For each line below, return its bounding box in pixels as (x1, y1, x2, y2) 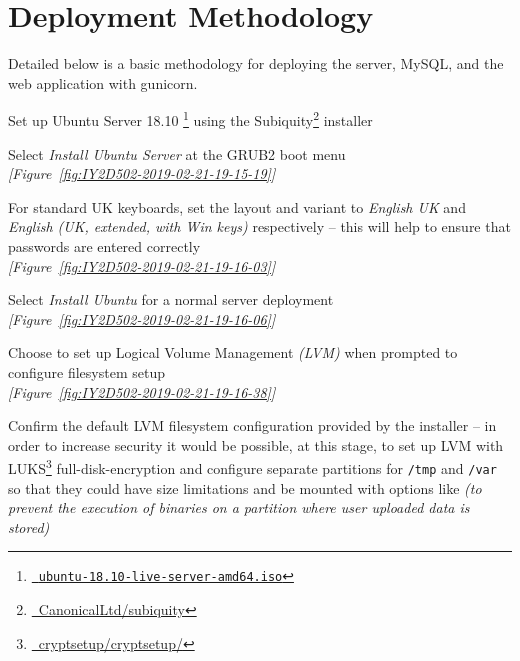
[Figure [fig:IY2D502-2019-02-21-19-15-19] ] (8, 163, 276, 184)
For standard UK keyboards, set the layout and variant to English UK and (8, 196, 466, 217)
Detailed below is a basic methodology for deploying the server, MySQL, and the (8, 53, 504, 74)
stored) (8, 516, 50, 537)
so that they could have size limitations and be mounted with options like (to (8, 477, 482, 498)
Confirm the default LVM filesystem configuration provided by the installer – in (8, 415, 497, 436)
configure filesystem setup (8, 361, 165, 382)
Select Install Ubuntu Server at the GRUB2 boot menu (8, 143, 346, 164)
